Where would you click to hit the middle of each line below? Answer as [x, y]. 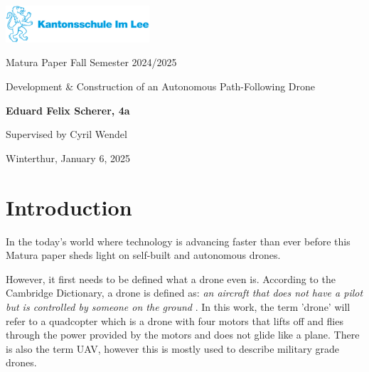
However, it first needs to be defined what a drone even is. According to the [171, 278]
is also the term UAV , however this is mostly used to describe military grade [172, 348]
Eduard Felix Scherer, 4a [68, 110]
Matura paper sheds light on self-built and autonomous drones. [143, 255]
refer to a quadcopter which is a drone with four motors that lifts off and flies [175, 320]
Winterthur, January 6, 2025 [68, 158]
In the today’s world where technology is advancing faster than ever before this [178, 241]
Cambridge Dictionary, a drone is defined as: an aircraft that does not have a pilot [184, 293]
